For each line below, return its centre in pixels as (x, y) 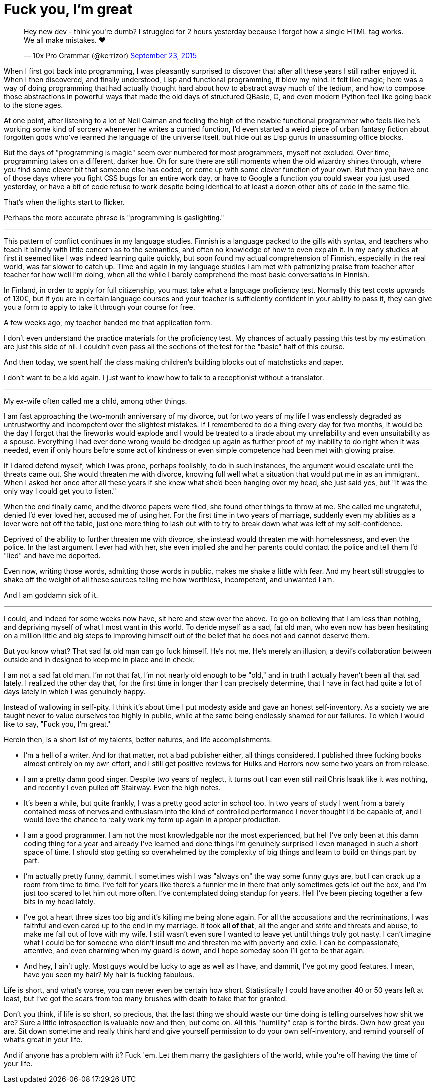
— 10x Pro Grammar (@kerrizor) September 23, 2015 (110, 55)
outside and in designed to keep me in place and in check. (100, 659)
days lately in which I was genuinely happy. (75, 691)
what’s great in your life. (43, 1039)
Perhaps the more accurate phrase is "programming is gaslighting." (114, 217)
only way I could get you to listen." (60, 491)
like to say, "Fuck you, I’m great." (57, 724)
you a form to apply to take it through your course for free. (100, 307)
